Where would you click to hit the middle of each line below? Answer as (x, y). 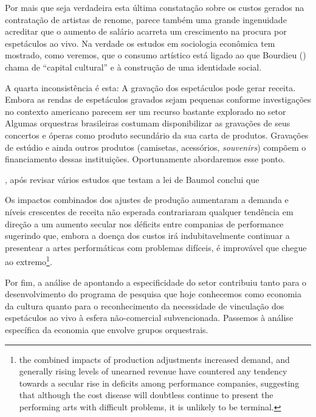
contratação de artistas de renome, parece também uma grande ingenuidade (146, 19)
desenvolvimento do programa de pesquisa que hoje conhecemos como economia (153, 294)
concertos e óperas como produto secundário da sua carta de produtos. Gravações (157, 135)
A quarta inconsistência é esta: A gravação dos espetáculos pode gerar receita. (150, 87)
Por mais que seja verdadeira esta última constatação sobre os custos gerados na (155, 7)
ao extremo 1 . (29, 260)
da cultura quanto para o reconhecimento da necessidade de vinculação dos (145, 305)
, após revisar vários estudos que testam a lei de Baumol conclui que (132, 179)
